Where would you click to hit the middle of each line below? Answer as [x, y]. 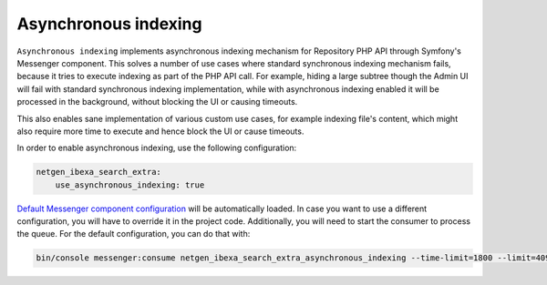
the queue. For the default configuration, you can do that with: [134, 234]
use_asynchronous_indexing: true [130, 185]
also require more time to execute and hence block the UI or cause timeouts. [160, 131]
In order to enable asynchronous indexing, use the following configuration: [157, 148]
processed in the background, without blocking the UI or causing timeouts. [157, 102]
